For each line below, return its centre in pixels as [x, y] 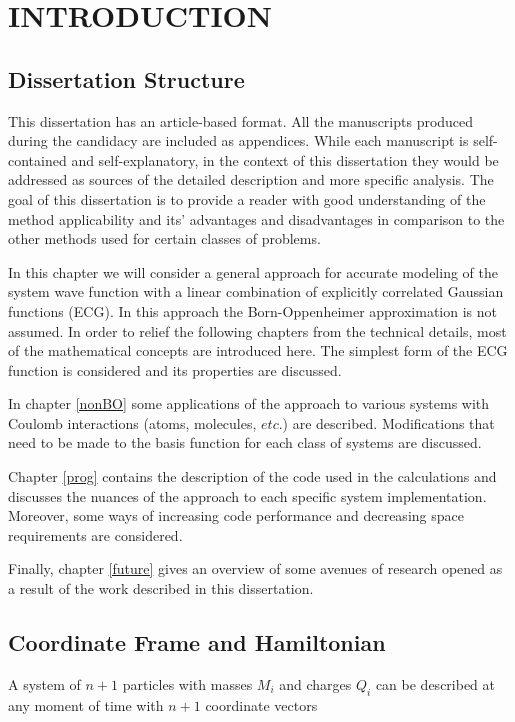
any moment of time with [86, 704]
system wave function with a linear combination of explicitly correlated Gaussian [256, 291]
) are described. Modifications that [388, 422]
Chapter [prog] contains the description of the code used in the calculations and [252, 476]
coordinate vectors [261, 704]
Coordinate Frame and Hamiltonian [197, 642]
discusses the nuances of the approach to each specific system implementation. [247, 495]
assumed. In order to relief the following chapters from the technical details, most [257, 330]
